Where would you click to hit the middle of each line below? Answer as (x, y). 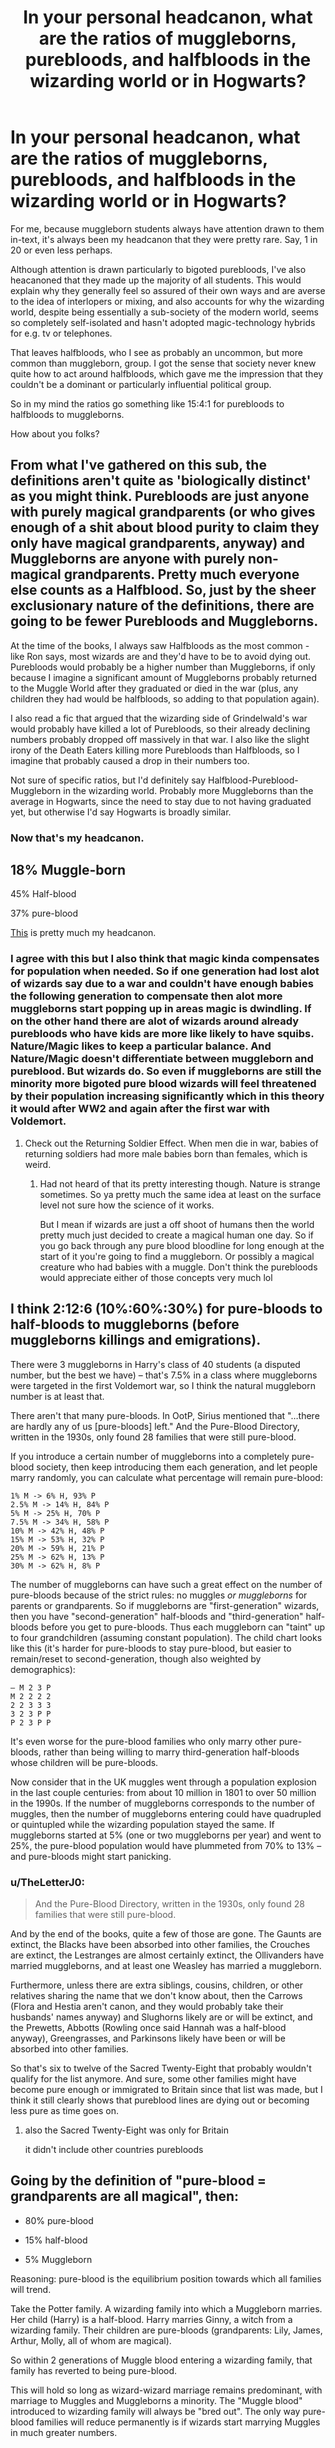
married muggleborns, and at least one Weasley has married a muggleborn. (166, 1965)
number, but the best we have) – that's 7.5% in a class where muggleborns (164, 1375)
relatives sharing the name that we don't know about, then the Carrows (156, 1995)
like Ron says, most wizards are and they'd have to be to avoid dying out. (161, 656)
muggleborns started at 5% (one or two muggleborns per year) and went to (166, 1835)
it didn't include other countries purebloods (114, 2149)
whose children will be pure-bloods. (84, 1762)
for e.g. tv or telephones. (61, 333)
